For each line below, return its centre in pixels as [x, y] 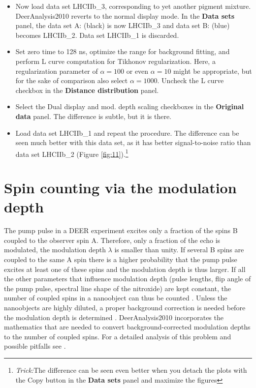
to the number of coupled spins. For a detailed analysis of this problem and [118, 336]
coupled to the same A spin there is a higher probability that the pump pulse [121, 259]
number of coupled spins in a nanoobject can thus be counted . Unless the [116, 298]
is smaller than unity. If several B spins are [179, 250]
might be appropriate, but [213, 71]
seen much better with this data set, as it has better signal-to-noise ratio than [133, 142]
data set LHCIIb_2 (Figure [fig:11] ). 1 [72, 153]
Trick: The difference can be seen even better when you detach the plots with [131, 370]
